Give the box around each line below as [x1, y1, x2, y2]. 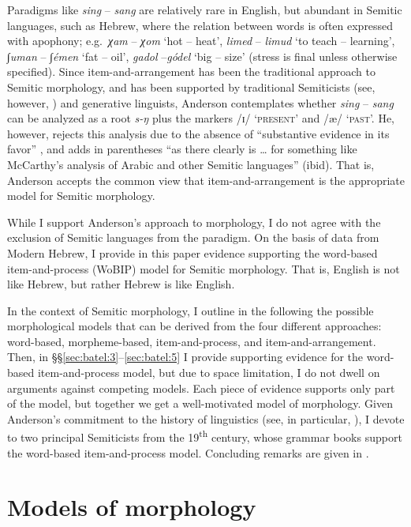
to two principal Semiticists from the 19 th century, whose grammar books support [7, 427, 402, 446]
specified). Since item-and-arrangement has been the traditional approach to [7, 63, 376, 80]
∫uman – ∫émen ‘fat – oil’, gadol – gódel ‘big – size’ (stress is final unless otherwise [7, 47, 398, 64]
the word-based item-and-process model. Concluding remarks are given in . [7, 444, 369, 461]
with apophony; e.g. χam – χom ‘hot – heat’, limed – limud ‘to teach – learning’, [7, 32, 395, 49]
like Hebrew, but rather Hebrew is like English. [7, 276, 235, 292]
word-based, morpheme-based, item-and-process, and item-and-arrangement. [7, 333, 376, 349]
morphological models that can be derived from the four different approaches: [7, 318, 382, 334]
